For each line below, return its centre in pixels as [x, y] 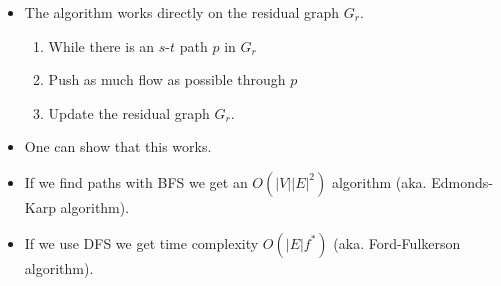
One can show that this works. [118, 146]
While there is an [101, 45]
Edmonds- [462, 181]
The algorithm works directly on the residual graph [181, 12]
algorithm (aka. [379, 181]
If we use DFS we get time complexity [141, 242]
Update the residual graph [129, 112]
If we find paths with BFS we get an [136, 181]
